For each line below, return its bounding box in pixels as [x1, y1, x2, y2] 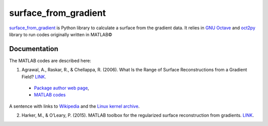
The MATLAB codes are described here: [9, 58, 91, 63]
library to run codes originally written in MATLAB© [9, 31, 113, 37]
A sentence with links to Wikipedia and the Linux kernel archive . [9, 103, 140, 109]
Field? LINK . [21, 73, 47, 79]
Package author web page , [34, 85, 89, 91]
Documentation [9, 45, 59, 53]
